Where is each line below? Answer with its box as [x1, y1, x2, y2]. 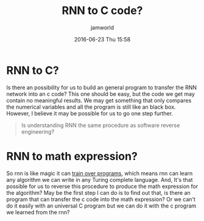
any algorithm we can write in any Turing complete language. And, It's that [6, 176, 193, 183]
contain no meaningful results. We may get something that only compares [6, 96, 192, 104]
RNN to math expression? [6, 149, 138, 163]
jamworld [90, 24, 114, 31]
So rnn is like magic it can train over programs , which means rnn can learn [6, 169, 193, 177]
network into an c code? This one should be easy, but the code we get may [6, 90, 195, 98]
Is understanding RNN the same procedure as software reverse [21, 121, 180, 129]
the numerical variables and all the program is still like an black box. [6, 103, 176, 111]
